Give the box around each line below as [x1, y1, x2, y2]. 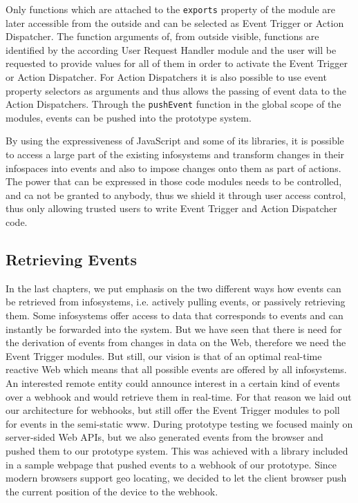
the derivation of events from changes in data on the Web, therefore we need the [6, 335, 346, 350]
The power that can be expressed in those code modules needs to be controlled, [6, 174, 342, 189]
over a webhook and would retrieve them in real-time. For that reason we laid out [6, 389, 352, 404]
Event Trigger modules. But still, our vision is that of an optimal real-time [6, 348, 322, 363]
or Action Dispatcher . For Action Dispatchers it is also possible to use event [6, 70, 327, 84]
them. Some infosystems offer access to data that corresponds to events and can [6, 308, 343, 323]
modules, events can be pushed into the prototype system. [6, 110, 252, 124]
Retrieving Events [6, 249, 137, 270]
